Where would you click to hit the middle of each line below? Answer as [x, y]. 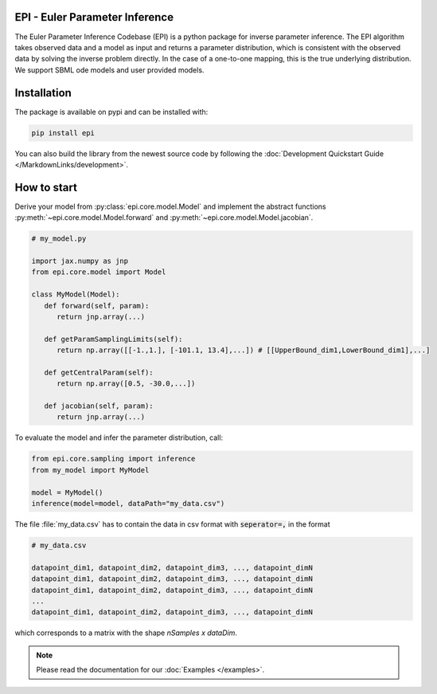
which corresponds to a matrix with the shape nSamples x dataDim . [126, 633]
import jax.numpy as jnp [80, 261]
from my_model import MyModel [90, 470]
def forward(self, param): [97, 306]
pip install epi [63, 133]
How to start [46, 187]
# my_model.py [59, 239]
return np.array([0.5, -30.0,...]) [126, 384]
